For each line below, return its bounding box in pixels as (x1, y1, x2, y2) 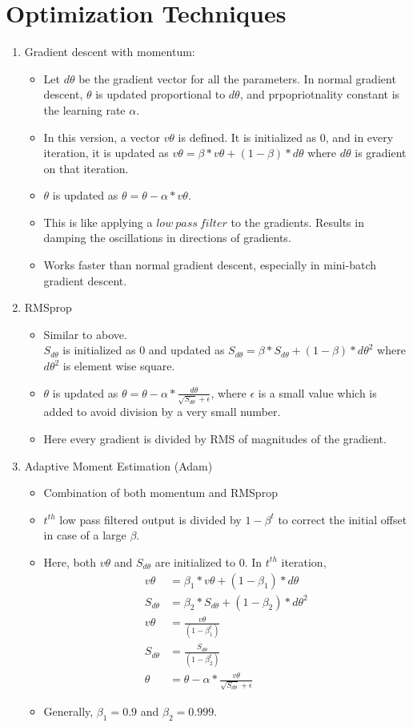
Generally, (43, 702, 94, 719)
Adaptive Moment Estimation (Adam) (24, 457, 213, 474)
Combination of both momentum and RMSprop (43, 484, 278, 501)
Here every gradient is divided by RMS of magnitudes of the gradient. (43, 430, 387, 446)
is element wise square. (62, 357, 175, 374)
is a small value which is (258, 384, 377, 401)
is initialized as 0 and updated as (62, 341, 225, 358)
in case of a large (43, 527, 126, 543)
